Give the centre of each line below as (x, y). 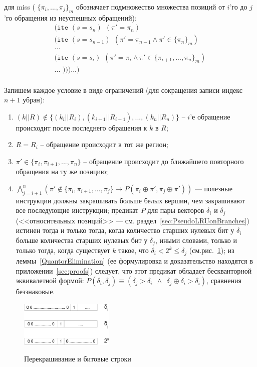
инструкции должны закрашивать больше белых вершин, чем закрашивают (130, 200)
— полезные (213, 188)
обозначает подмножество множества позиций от (150, 7)
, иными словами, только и (196, 240)
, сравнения (224, 280)
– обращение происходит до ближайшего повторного (164, 161)
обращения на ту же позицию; (62, 171)
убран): (34, 100)
